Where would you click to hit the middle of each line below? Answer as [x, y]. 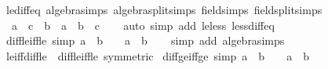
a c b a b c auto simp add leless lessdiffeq [143, 25]
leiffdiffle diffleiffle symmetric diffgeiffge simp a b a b [157, 55]
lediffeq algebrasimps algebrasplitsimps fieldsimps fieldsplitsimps [164, 9]
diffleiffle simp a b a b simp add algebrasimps [145, 40]
